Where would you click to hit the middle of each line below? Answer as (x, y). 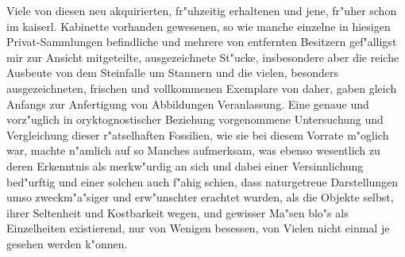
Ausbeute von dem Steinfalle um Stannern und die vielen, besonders (173, 73)
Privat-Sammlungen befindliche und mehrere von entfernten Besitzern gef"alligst (202, 42)
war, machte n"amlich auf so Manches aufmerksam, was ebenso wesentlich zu (193, 150)
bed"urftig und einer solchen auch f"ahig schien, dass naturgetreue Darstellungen (202, 181)
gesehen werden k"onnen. (67, 243)
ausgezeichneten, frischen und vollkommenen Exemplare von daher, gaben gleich (202, 88)
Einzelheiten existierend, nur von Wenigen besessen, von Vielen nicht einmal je (198, 228)
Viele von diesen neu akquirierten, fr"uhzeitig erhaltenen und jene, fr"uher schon (202, 10)
